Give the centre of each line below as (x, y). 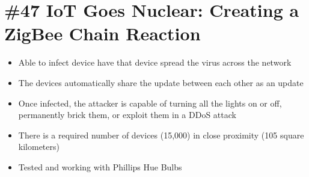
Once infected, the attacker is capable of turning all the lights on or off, (150, 103)
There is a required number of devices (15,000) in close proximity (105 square (161, 135)
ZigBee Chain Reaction (102, 33)
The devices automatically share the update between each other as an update (161, 82)
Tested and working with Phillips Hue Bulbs (100, 166)
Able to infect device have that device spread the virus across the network (155, 62)
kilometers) (39, 147)
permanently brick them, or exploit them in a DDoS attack (127, 115)
